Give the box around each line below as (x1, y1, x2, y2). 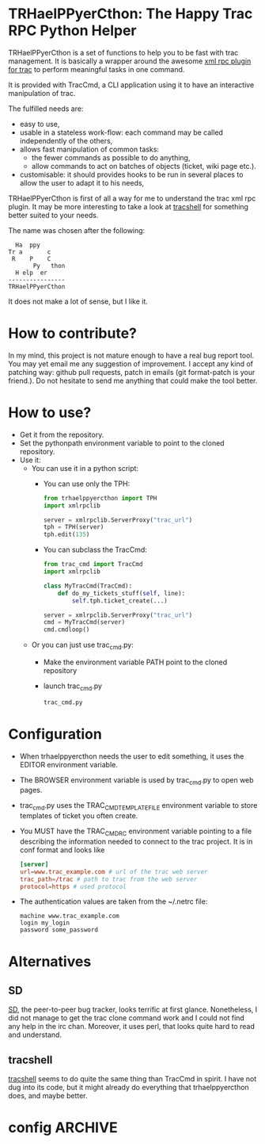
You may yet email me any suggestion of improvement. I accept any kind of (8, 358, 253, 369)
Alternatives (8, 952, 92, 970)
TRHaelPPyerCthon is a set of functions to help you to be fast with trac (8, 48, 239, 57)
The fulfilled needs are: (8, 104, 84, 113)
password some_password (19, 926, 99, 934)
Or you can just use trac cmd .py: (31, 640, 134, 651)
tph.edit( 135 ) (43, 530, 90, 539)
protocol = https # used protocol (19, 882, 127, 890)
